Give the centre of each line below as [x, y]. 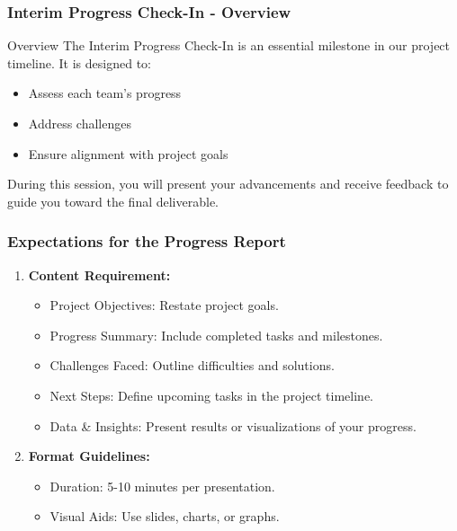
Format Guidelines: [89, 456]
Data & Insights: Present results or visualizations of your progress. [233, 425]
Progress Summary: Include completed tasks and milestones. [216, 335]
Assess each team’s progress [105, 93]
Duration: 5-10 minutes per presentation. [162, 486]
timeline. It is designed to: [79, 62]
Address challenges [80, 123]
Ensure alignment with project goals [128, 153]
